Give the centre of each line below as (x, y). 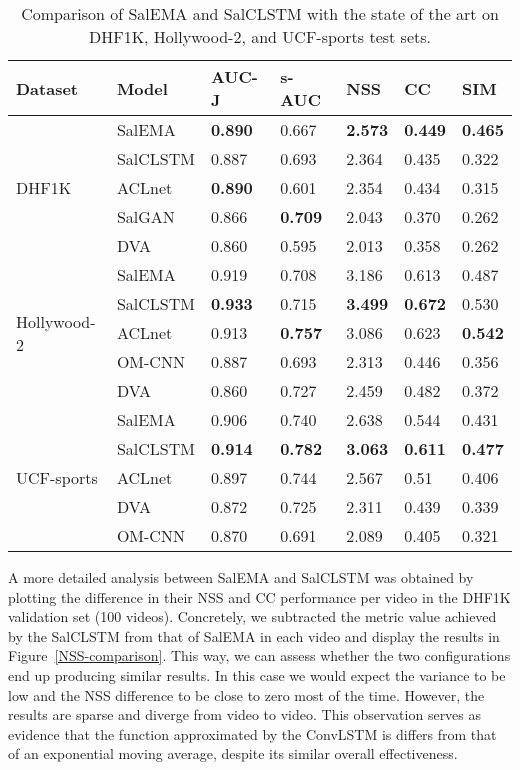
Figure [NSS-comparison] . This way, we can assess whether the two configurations (259, 655)
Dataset (47, 88)
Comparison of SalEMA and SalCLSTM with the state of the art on (260, 13)
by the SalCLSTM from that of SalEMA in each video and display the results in (254, 635)
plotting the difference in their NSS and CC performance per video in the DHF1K (259, 596)
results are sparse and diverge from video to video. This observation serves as (245, 714)
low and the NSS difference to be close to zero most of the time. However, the (246, 694)
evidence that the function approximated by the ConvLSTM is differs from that (252, 733)
